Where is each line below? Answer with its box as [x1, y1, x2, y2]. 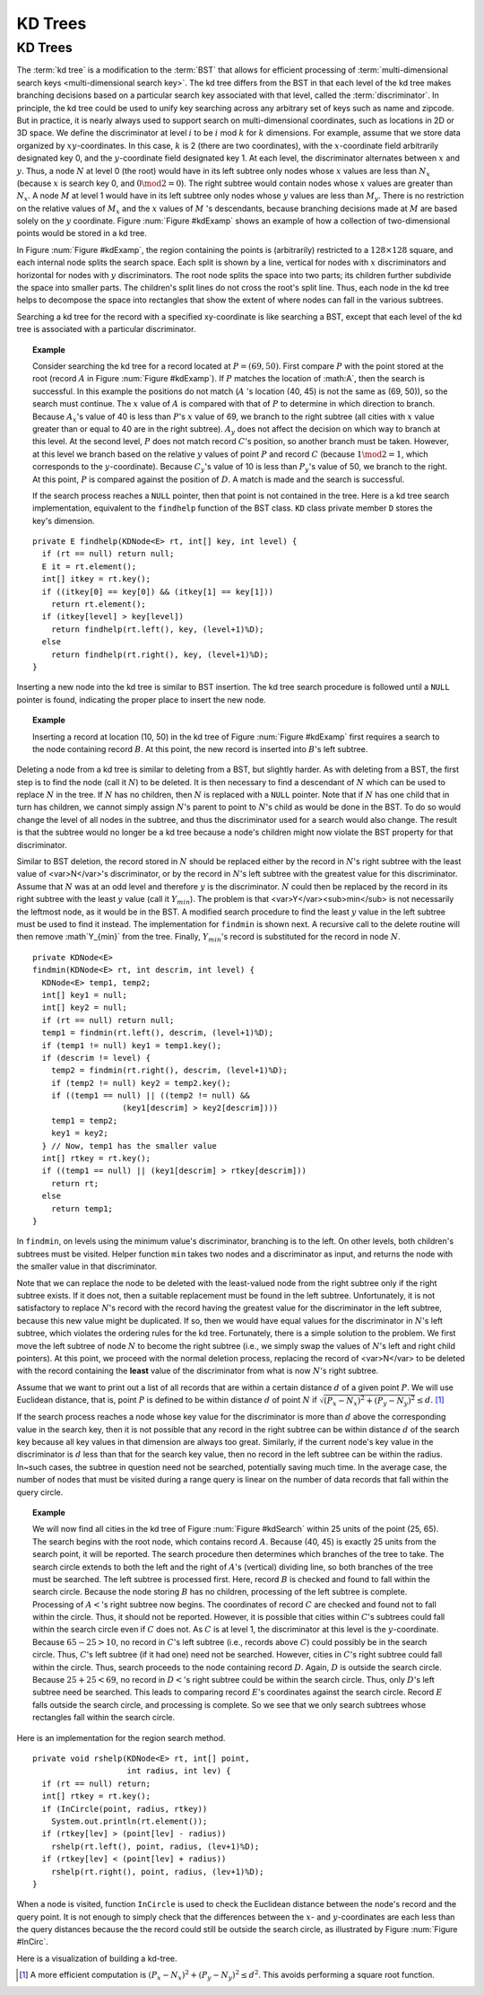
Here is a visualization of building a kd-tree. [16, 1953, 178, 1964]
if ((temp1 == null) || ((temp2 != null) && [50, 1090, 250, 1101]
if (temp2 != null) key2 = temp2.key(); [50, 1078, 232, 1088]
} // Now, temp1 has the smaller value [41, 1141, 217, 1151]
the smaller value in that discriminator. [16, 1261, 158, 1272]
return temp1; [50, 1203, 114, 1213]
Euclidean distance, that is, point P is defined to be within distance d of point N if [16, 1395, 317, 1405]
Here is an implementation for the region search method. [16, 1732, 226, 1743]
